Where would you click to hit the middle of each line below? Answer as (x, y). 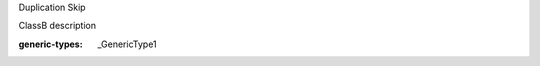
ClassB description (57, 26)
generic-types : (51, 44)
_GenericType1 (127, 44)
